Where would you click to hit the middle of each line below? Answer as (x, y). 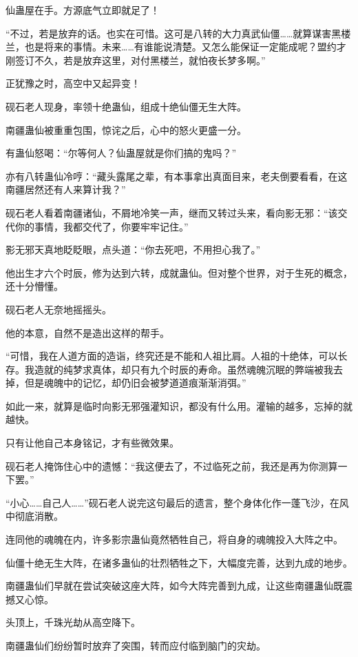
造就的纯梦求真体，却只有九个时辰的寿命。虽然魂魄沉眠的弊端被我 (183, 369)
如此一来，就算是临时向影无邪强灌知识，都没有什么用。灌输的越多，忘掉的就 (179, 405)
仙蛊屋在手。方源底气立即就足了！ (83, 10)
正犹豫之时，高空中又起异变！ (73, 83)
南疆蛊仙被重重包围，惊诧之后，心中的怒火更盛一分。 (126, 129)
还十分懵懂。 (34, 286)
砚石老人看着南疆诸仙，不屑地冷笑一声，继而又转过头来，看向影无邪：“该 (172, 212)
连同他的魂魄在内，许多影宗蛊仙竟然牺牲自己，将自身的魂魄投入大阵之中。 (174, 539)
